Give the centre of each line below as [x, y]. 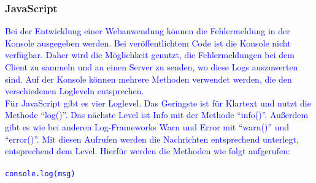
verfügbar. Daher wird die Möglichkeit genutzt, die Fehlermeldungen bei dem [150, 55]
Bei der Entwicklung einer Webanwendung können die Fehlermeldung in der [148, 31]
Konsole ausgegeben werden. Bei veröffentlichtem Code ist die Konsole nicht [148, 43]
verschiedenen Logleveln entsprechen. [75, 91]
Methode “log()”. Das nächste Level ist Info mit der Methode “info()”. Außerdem [157, 115]
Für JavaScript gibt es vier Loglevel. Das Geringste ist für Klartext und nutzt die [158, 103]
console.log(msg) [40, 174]
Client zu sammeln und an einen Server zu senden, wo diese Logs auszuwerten [152, 67]
